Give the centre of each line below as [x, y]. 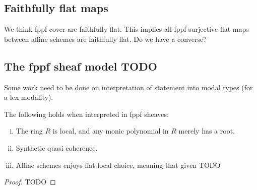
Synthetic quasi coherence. [57, 147]
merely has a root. [207, 131]
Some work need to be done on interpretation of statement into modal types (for [128, 87]
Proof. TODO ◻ [30, 182]
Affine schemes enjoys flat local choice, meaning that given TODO [118, 165]
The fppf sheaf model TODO [81, 66]
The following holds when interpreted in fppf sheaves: [86, 114]
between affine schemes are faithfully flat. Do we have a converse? [105, 39]
